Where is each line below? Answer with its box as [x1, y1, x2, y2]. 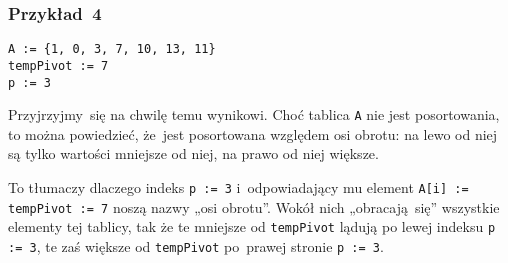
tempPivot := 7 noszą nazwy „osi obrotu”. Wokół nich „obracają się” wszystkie [8, 196, 500, 217]
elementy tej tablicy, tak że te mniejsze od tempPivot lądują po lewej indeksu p [8, 216, 496, 237]
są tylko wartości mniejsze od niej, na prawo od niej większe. [8, 143, 379, 164]
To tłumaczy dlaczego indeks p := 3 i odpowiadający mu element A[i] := [8, 177, 469, 198]
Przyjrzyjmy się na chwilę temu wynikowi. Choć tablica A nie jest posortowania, [8, 104, 500, 125]
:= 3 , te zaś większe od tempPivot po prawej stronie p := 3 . [8, 236, 384, 256]
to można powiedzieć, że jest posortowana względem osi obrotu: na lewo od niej [8, 123, 498, 144]
